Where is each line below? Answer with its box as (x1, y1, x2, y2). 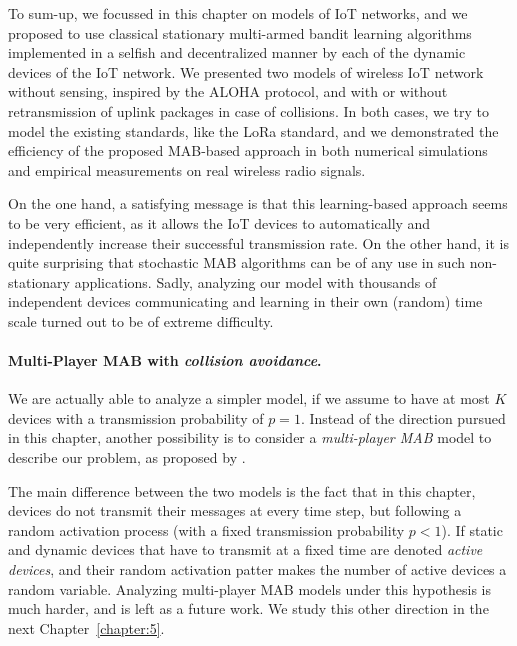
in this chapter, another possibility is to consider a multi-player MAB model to (8, 427, 492, 448)
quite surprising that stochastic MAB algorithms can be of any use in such (8, 252, 466, 273)
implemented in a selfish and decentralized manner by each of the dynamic (8, 42, 466, 63)
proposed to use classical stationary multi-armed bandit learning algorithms (8, 22, 472, 43)
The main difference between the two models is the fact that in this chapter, (8, 480, 476, 501)
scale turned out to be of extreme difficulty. (8, 310, 274, 331)
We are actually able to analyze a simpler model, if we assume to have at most (8, 388, 490, 409)
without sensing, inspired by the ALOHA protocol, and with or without (8, 81, 448, 102)
